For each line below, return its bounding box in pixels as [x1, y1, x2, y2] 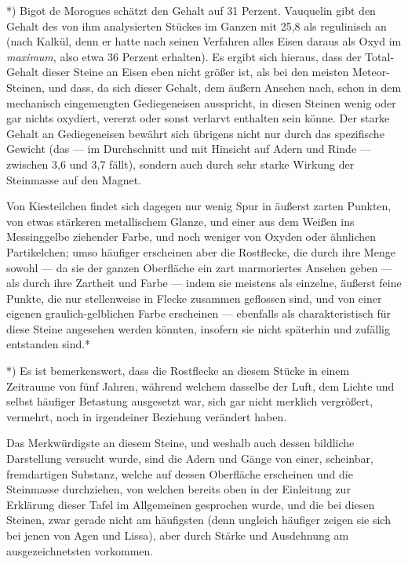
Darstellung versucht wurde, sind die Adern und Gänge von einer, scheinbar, [6, 450, 373, 467]
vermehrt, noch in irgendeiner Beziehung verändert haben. [6, 408, 287, 424]
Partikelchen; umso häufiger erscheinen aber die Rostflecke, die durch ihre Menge [6, 243, 395, 260]
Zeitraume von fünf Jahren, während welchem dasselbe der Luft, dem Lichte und [6, 377, 395, 394]
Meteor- [352, 64, 390, 80]
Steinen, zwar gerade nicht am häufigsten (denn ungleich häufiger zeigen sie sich [6, 511, 391, 528]
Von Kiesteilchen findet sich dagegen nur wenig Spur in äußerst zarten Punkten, [6, 198, 392, 214]
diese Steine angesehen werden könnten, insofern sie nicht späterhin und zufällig [6, 320, 390, 337]
